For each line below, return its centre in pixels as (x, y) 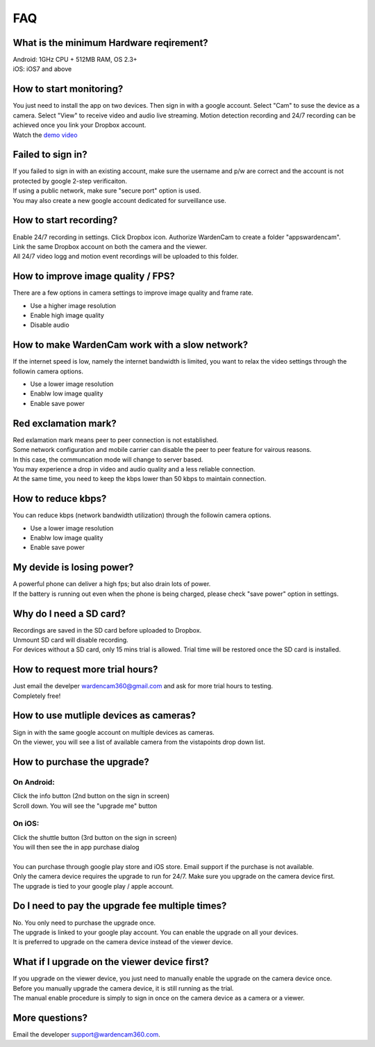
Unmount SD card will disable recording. (70, 640)
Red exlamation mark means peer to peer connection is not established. (116, 440)
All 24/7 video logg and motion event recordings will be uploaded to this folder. (126, 257)
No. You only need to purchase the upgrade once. (84, 923)
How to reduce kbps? (60, 499)
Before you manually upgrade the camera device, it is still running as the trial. (123, 988)
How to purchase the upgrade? (81, 762)
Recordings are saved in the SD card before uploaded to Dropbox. (107, 630)
